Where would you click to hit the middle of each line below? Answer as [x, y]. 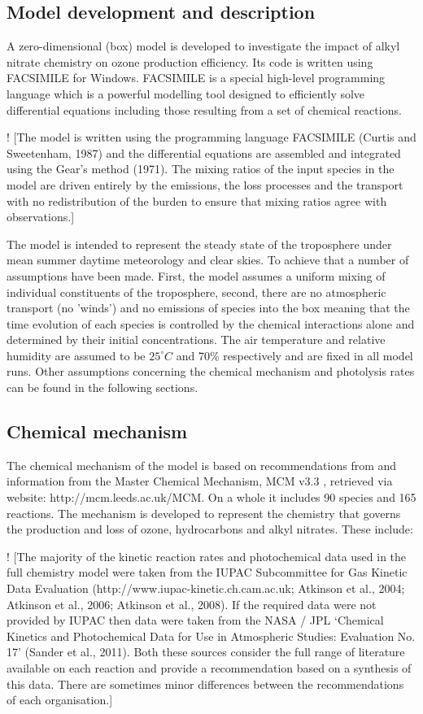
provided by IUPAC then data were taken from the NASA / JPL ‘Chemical [195, 620]
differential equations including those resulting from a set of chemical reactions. [204, 109]
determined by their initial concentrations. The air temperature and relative [196, 340]
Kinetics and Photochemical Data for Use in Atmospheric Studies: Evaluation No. [211, 636]
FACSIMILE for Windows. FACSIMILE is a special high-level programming [196, 78]
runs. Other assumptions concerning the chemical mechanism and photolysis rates [211, 371]
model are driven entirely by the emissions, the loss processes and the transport [205, 184]
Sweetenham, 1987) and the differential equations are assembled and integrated [204, 152]
